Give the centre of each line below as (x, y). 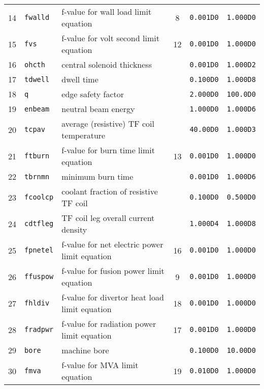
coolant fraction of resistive (110, 191)
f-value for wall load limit (107, 11)
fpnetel (39, 250)
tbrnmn (37, 176)
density (74, 229)
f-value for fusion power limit (113, 271)
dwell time (80, 79)
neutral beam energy (98, 109)
